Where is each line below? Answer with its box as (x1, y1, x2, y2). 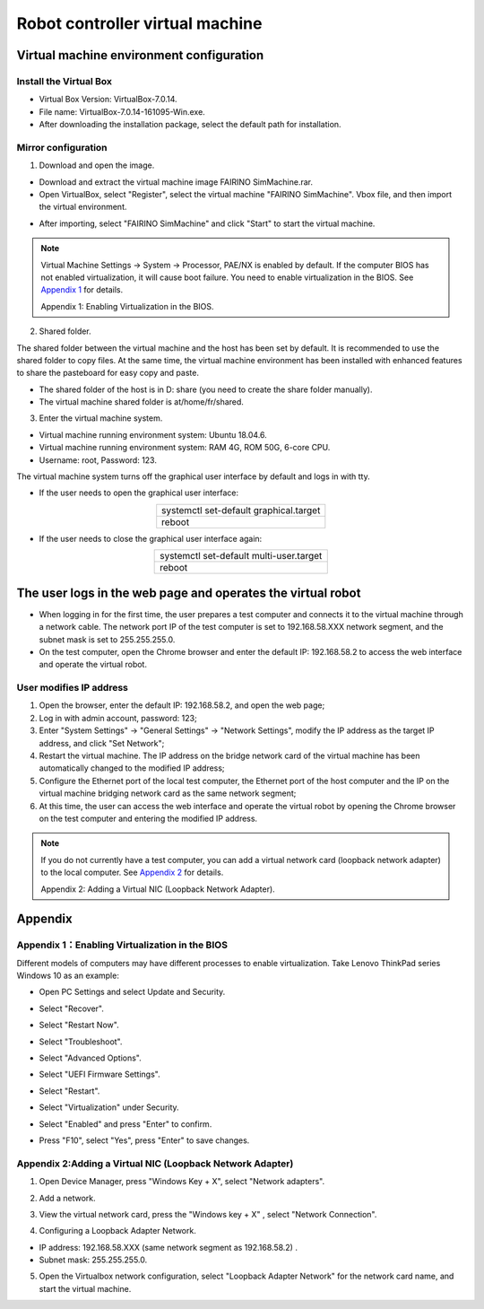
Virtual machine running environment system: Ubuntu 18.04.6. (39, 429, 268, 440)
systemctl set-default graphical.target (161, 503, 321, 516)
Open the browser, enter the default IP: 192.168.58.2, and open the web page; (39, 700, 325, 711)
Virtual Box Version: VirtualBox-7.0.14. (39, 94, 177, 105)
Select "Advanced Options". (39, 1052, 143, 1063)
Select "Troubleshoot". (39, 1036, 123, 1047)
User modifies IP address (16, 682, 129, 694)
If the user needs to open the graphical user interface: (39, 487, 239, 498)
